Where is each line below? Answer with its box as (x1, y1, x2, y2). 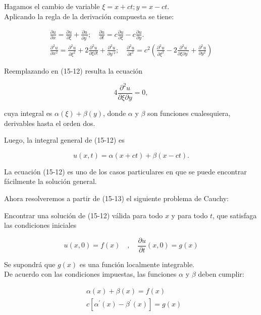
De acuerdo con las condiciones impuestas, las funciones (4, 269, 177, 279)
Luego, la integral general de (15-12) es (4, 135, 125, 145)
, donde (103, 108, 126, 118)
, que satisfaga (212, 210, 257, 220)
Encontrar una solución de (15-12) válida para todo (4, 210, 163, 220)
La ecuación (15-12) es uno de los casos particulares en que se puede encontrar (4, 166, 247, 176)
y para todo (171, 210, 208, 220)
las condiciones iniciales (4, 220, 77, 230)
